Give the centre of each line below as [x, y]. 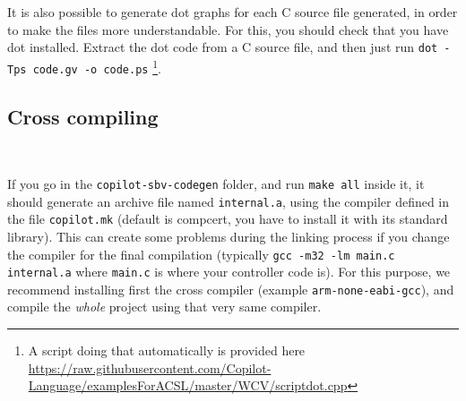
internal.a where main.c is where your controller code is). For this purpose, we [229, 272]
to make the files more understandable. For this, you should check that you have [228, 29]
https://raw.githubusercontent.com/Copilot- [150, 367]
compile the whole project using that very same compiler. [164, 307]
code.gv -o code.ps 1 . [97, 66]
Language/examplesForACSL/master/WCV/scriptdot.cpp [188, 385]
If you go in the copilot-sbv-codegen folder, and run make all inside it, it [216, 183]
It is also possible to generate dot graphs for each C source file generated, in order [233, 12]
